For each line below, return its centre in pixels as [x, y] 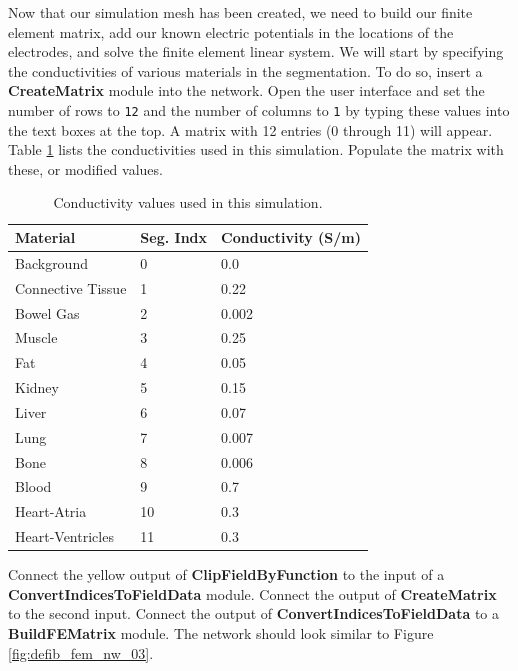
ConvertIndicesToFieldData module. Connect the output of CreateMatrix [252, 593]
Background [51, 262]
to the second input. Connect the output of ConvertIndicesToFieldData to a [254, 613]
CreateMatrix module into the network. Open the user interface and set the [246, 90]
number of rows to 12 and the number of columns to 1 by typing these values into [259, 109]
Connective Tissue [71, 287]
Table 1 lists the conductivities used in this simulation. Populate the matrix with [256, 149]
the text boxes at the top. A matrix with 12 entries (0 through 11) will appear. [250, 129]
